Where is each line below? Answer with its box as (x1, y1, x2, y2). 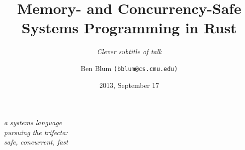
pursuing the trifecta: (4, 127, 68, 137)
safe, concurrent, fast (4, 137, 68, 147)
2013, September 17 (99, 79, 159, 90)
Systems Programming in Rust (21, 17, 237, 38)
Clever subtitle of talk (96, 46, 162, 57)
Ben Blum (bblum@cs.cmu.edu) (81, 63, 178, 73)
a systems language (4, 117, 62, 128)
